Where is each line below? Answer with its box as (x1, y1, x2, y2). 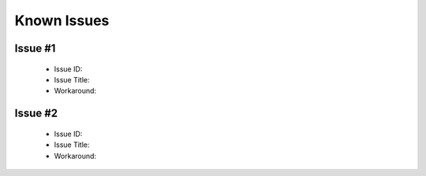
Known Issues (14, 12, 110, 29)
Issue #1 (14, 42, 56, 55)
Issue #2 (14, 107, 58, 120)
